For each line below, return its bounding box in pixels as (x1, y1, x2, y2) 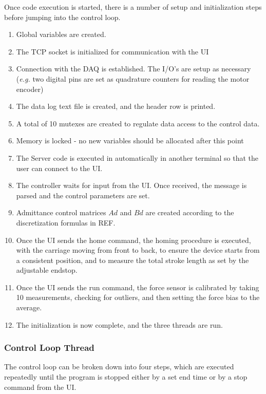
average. (16, 302, 42, 313)
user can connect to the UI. (16, 162, 103, 173)
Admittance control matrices (16, 207, 106, 218)
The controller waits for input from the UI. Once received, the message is (16, 180, 247, 191)
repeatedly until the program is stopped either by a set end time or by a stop (4, 371, 248, 382)
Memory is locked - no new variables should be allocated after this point (16, 135, 244, 146)
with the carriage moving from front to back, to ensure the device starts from (16, 245, 260, 255)
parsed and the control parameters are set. (16, 190, 150, 200)
